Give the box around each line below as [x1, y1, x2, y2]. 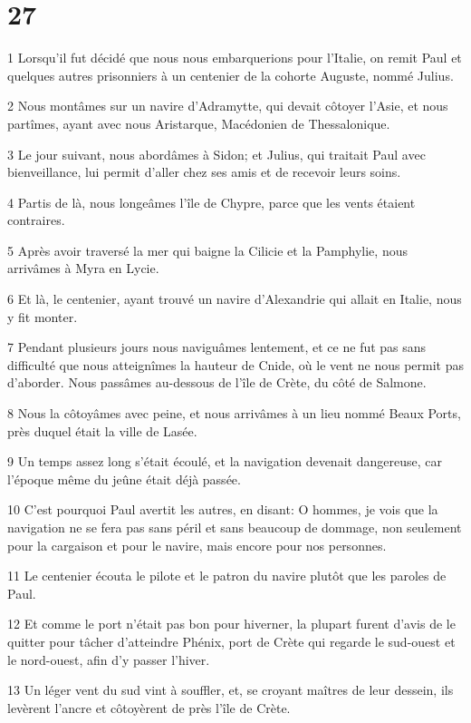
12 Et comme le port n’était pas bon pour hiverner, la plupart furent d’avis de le [7, 614, 456, 633]
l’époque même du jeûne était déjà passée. [7, 469, 241, 488]
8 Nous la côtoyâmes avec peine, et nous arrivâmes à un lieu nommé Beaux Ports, [7, 404, 461, 423]
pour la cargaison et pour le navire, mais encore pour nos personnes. [7, 535, 387, 554]
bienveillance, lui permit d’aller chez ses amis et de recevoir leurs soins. [7, 162, 401, 181]
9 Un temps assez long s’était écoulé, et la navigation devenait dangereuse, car [7, 452, 442, 471]
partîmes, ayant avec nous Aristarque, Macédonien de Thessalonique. [7, 113, 390, 132]
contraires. [7, 210, 65, 230]
